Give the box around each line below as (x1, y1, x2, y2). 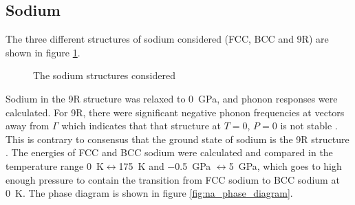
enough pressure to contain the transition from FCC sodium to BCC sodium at (6, 172, 340, 186)
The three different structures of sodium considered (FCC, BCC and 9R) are (6, 32, 329, 46)
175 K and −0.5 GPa (118, 158, 211, 173)
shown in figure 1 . (6, 45, 80, 59)
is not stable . (280, 118, 338, 133)
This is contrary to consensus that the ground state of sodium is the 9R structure (6, 131, 349, 146)
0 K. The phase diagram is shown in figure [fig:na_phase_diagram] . (6, 186, 293, 200)
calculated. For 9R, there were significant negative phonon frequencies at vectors (6, 105, 345, 119)
